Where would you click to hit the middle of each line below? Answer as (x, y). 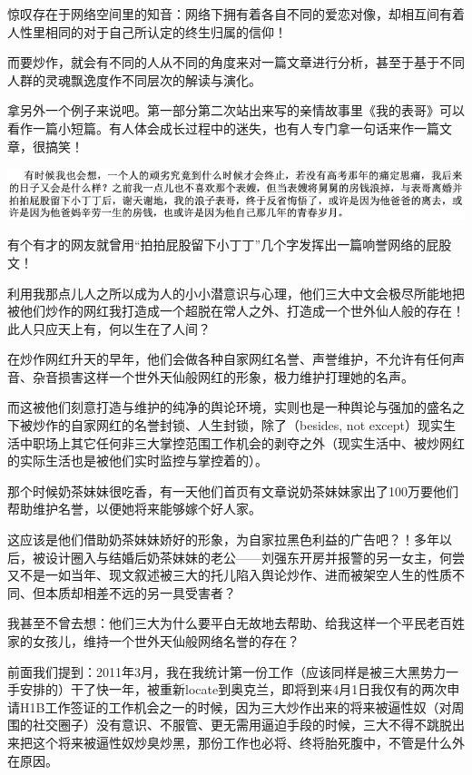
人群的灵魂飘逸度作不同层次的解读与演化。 (134, 79)
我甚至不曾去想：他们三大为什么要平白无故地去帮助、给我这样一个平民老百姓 (236, 623)
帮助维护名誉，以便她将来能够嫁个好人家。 (134, 509)
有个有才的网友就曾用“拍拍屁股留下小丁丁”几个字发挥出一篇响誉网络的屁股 (230, 245)
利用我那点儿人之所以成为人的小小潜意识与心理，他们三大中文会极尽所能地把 (236, 293)
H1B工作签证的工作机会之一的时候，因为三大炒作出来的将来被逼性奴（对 (236, 706)
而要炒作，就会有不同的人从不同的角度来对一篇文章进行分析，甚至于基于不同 (236, 62)
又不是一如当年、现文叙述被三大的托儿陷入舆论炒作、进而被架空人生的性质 (230, 575)
